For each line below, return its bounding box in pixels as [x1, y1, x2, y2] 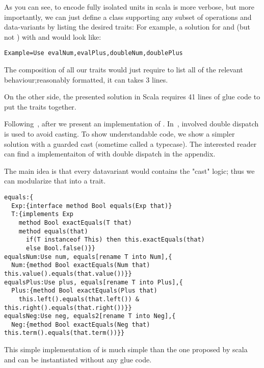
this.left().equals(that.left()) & [18, 295, 139, 303]
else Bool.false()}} [25, 244, 95, 252]
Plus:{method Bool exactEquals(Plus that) [11, 287, 157, 295]
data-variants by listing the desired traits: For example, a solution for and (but [4, 21, 251, 32]
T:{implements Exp [11, 211, 74, 218]
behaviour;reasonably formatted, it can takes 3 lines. [4, 74, 168, 85]
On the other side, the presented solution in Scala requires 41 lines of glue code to [4, 91, 260, 102]
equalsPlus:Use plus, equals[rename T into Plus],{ [4, 278, 183, 286]
